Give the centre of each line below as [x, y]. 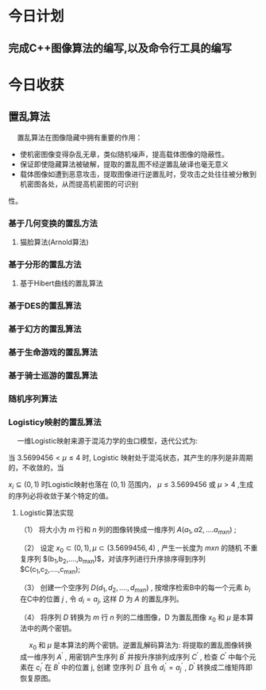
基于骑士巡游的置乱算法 [53, 375]
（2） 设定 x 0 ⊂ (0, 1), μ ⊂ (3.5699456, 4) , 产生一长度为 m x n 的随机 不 [135, 548]
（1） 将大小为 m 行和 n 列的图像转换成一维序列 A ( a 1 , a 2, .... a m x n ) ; [128, 530]
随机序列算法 [33, 399]
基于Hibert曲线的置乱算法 [61, 283]
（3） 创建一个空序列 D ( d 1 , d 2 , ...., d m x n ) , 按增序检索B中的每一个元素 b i [135, 588]
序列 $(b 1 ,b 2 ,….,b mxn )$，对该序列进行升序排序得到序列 [116, 560]
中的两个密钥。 [51, 628]
